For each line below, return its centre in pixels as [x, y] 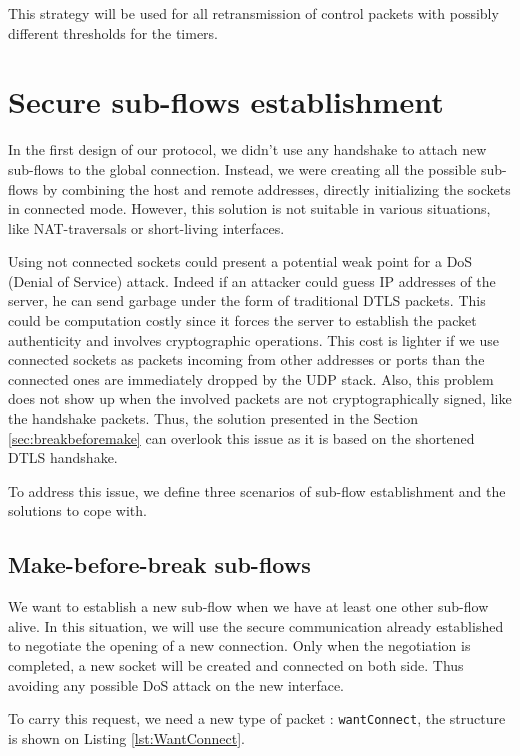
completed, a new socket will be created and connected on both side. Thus [236, 664]
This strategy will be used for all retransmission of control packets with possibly [253, 13]
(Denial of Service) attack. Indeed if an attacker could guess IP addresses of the [252, 280]
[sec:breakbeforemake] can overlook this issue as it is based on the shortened [241, 437]
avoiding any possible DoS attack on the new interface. [176, 684]
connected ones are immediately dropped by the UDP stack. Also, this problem [251, 378]
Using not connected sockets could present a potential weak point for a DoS [240, 261]
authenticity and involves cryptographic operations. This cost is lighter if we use [254, 339]
